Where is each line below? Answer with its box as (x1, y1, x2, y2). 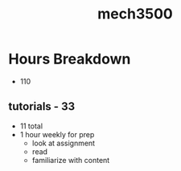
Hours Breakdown (8, 50, 131, 68)
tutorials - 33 (8, 100, 75, 113)
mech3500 (97, 5, 173, 23)
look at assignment (31, 138, 95, 148)
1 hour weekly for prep (19, 129, 95, 139)
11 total (19, 121, 43, 131)
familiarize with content (31, 155, 110, 165)
